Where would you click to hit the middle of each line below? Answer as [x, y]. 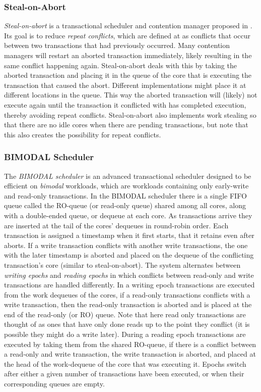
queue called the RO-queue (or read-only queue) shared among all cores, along [125, 205]
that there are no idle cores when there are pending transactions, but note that [126, 125]
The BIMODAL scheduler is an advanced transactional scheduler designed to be [128, 176]
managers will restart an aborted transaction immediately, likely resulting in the [128, 55]
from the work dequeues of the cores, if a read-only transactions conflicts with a [127, 294]
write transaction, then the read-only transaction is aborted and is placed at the [128, 304]
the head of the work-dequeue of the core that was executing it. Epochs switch [125, 363]
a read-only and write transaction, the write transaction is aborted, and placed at [130, 354]
